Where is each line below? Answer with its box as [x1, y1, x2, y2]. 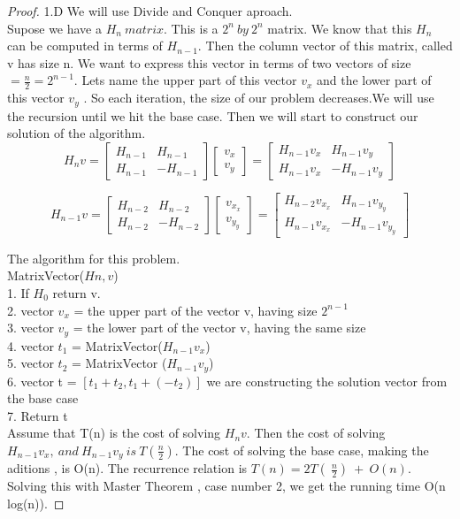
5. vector [7, 354, 54, 372]
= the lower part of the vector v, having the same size [73, 318, 366, 337]
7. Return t [7, 406, 68, 424]
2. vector [7, 301, 54, 319]
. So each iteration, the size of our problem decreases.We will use [83, 88, 434, 107]
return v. [52, 283, 101, 301]
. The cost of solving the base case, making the [174, 440, 429, 459]
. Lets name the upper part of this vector [73, 71, 297, 89]
